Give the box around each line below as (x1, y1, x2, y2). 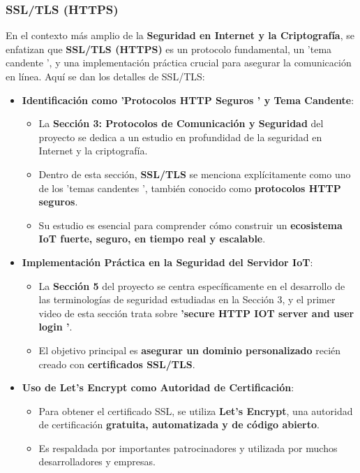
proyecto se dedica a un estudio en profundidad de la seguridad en (38, 129, 322, 144)
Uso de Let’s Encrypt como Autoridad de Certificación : (22, 380, 294, 395)
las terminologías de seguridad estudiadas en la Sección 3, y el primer (38, 292, 336, 307)
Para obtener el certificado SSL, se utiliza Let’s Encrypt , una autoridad (38, 403, 353, 418)
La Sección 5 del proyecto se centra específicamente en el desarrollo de (38, 278, 345, 293)
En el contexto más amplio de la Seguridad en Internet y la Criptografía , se (6, 28, 354, 43)
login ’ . (38, 319, 73, 334)
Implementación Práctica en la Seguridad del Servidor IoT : (22, 254, 313, 269)
